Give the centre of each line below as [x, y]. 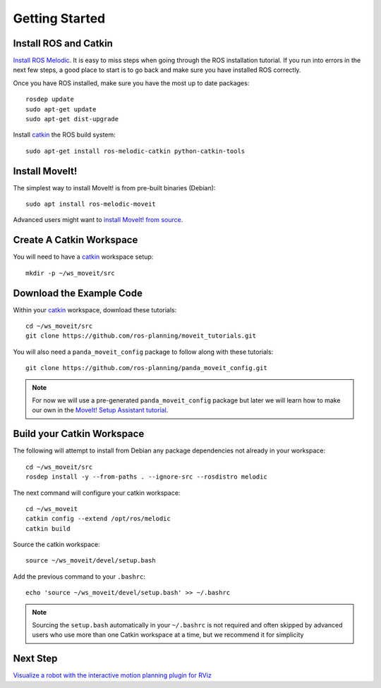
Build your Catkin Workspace [79, 434]
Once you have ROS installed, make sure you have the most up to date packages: [131, 83]
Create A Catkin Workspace [75, 240]
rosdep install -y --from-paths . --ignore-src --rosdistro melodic [146, 477]
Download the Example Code [78, 293]
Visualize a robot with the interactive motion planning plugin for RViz [112, 675]
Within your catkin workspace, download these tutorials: [95, 309]
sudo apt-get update [61, 109]
